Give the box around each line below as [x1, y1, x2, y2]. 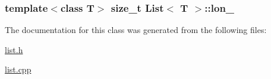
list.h [5, 43, 23, 55]
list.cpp [5, 63, 31, 75]
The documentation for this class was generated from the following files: [5, 24, 267, 36]
